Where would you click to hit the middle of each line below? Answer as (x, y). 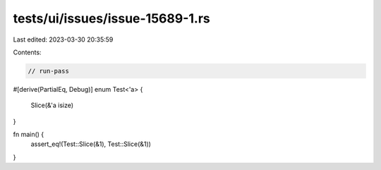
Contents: (27, 52)
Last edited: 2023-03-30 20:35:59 (63, 40)
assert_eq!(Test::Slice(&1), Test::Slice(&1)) (91, 144)
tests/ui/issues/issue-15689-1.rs (112, 18)
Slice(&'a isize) (52, 105)
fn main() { (29, 135)
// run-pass (49, 71)
